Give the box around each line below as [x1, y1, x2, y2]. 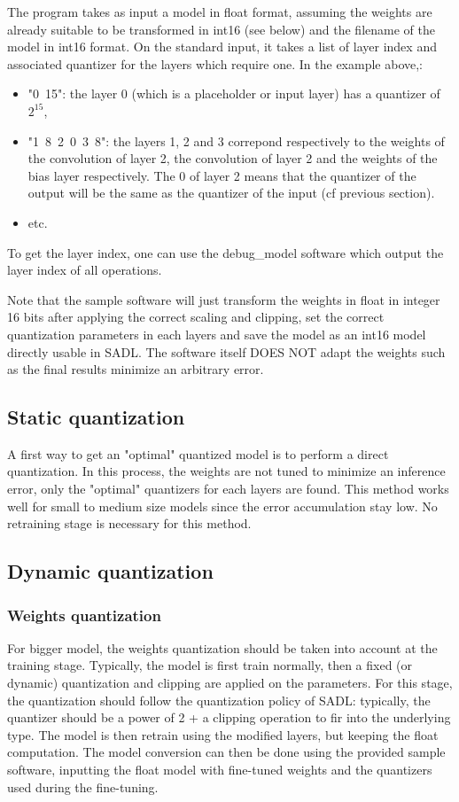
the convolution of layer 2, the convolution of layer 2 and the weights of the [27, 149, 438, 167]
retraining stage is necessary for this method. [7, 514, 252, 533]
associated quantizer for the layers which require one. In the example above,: [7, 54, 424, 73]
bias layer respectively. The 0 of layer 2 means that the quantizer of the [27, 166, 416, 184]
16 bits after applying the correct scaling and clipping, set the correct [7, 308, 385, 326]
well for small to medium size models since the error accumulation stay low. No [7, 496, 438, 515]
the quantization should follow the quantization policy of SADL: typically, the [7, 690, 431, 709]
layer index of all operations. [7, 261, 162, 279]
